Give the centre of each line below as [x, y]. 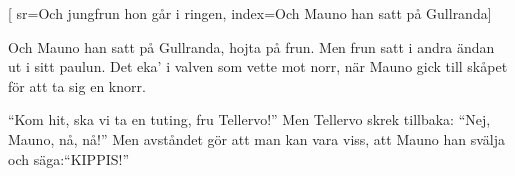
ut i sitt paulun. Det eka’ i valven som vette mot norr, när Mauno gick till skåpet [258, 66]
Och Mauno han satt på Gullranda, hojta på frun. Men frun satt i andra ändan [251, 46]
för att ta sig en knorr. [77, 85]
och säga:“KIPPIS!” [69, 158]
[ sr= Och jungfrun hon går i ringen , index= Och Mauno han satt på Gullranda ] [250, 13]
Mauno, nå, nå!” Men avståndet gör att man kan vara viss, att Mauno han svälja [257, 138]
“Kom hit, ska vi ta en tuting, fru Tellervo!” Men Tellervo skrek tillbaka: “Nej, [249, 119]
